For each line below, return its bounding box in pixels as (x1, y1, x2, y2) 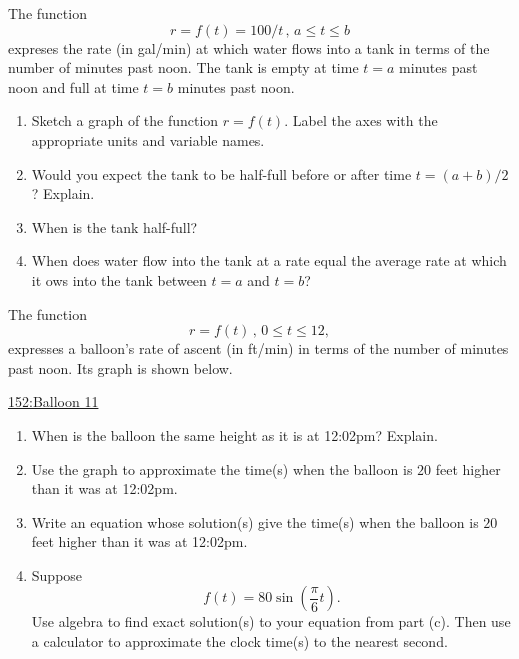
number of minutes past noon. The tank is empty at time (8, 57, 359, 78)
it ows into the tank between (31, 269, 207, 290)
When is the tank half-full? (31, 216, 198, 237)
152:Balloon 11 (8, 391, 99, 412)
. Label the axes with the (284, 110, 438, 131)
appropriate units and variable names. (31, 129, 265, 150)
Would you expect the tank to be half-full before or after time (31, 163, 412, 184)
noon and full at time (8, 76, 139, 97)
